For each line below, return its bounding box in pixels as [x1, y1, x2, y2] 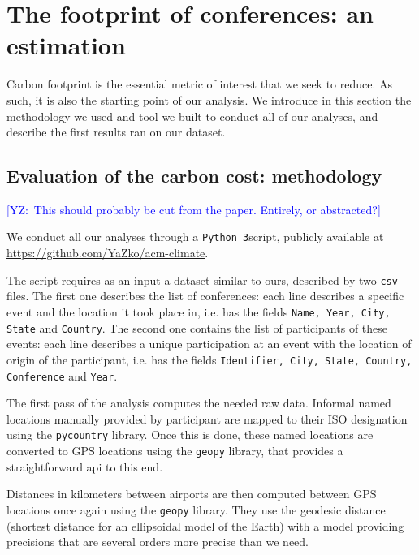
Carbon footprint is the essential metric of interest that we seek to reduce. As [6, 75, 393, 92]
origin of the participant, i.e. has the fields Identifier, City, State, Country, [6, 351, 413, 368]
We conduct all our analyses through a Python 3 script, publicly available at [6, 228, 384, 245]
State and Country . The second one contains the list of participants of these [6, 319, 388, 336]
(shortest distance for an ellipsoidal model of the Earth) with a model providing [6, 517, 404, 534]
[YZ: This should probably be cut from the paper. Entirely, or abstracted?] [6, 200, 381, 217]
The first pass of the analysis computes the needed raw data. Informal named [6, 394, 391, 411]
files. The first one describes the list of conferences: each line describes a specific [6, 287, 404, 304]
